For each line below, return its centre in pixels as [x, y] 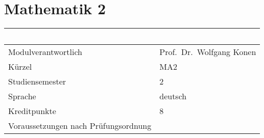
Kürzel [20, 67]
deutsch [173, 96]
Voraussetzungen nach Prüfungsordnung [80, 126]
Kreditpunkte [32, 111]
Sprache [22, 96]
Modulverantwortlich [45, 52]
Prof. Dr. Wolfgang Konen [208, 52]
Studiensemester [37, 81]
